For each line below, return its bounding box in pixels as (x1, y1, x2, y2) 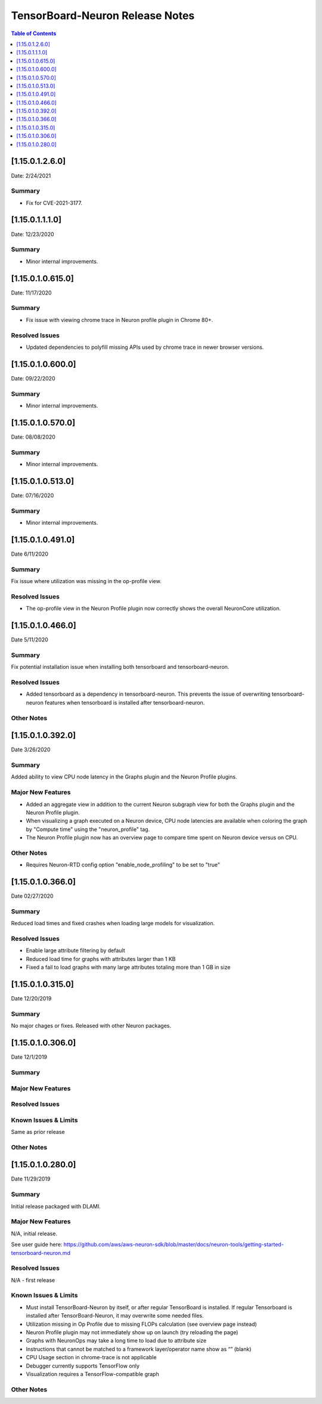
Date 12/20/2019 (11, 995, 52, 1002)
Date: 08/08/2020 (11, 433, 56, 441)
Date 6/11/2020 (11, 550, 49, 557)
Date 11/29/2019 (11, 1175, 51, 1183)
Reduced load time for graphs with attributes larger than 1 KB (26, 955, 176, 962)
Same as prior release (11, 1129, 65, 1136)
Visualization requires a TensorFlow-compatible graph (26, 1370, 159, 1377)
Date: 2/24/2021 (11, 172, 51, 179)
